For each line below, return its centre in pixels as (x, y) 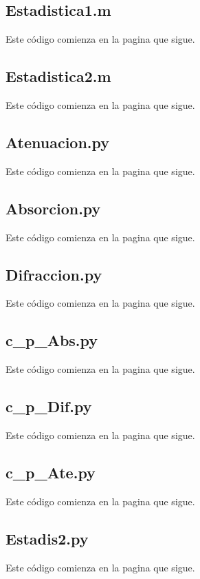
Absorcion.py (53, 208)
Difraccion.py (54, 274)
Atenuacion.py (58, 142)
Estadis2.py (47, 538)
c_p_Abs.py (52, 340)
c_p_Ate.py (51, 472)
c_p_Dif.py (49, 406)
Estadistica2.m (58, 76)
